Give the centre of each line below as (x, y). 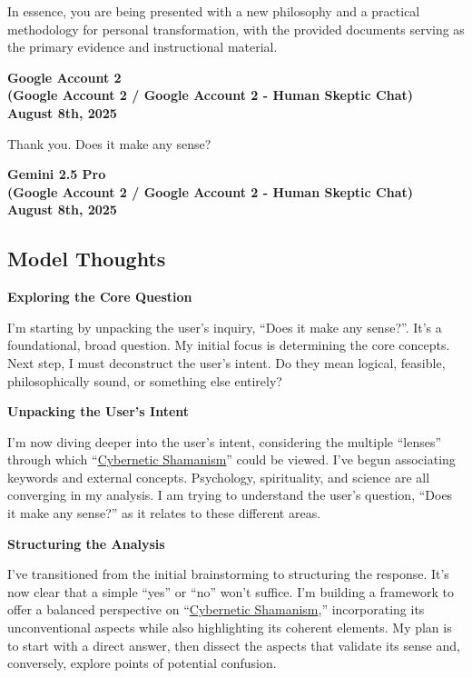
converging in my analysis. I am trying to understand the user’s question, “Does (230, 495)
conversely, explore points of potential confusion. (142, 663)
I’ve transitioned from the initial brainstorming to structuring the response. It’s (228, 574)
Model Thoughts (87, 259)
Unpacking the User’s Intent (98, 411)
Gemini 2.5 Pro (57, 174)
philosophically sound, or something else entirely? (145, 380)
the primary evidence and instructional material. (143, 47)
